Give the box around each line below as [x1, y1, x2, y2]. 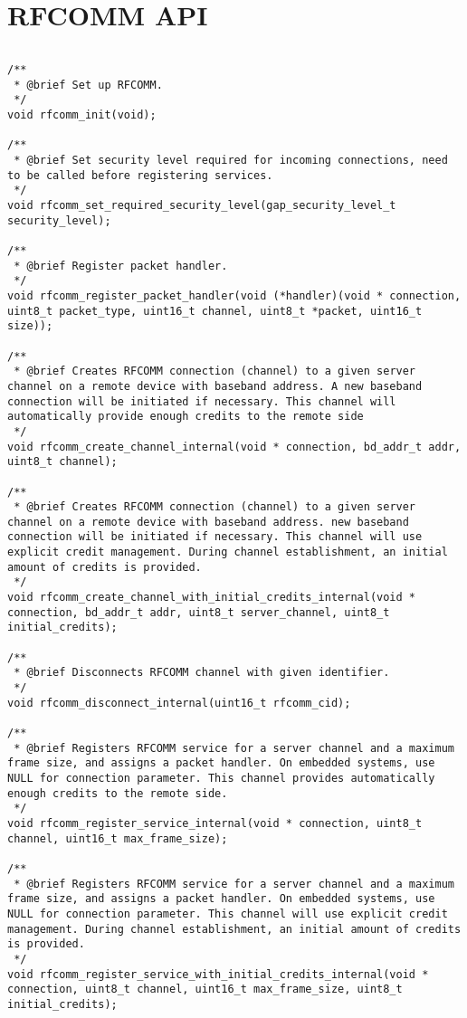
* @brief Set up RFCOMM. [14, 78, 163, 91]
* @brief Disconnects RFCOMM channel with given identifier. [14, 666, 390, 680]
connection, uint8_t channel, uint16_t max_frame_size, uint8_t [7, 983, 403, 996]
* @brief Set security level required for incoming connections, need [14, 154, 448, 167]
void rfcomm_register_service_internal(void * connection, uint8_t [7, 816, 423, 830]
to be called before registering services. [7, 168, 273, 182]
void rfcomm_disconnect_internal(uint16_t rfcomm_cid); [7, 696, 351, 709]
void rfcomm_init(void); [7, 109, 157, 122]
